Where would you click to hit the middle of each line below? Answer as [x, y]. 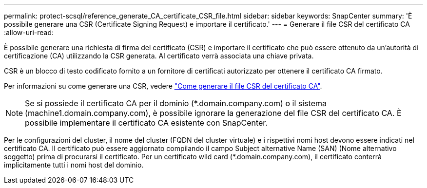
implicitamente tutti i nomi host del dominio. [74, 165]
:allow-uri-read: [29, 32]
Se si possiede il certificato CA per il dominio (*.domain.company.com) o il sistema [176, 103]
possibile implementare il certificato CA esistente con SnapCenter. [146, 123]
